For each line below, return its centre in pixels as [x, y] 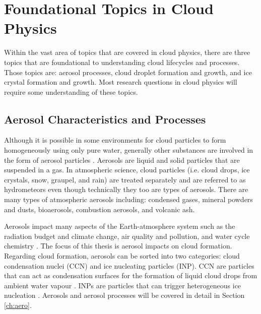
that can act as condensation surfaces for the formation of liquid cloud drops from [131, 275]
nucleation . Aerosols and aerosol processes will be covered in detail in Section [124, 295]
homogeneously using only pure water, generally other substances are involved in [129, 150]
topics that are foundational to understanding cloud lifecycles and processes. [122, 62]
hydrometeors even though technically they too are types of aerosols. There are [126, 189]
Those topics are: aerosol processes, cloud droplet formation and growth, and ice [128, 72]
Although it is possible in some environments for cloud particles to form [115, 140]
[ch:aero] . [18, 305]
